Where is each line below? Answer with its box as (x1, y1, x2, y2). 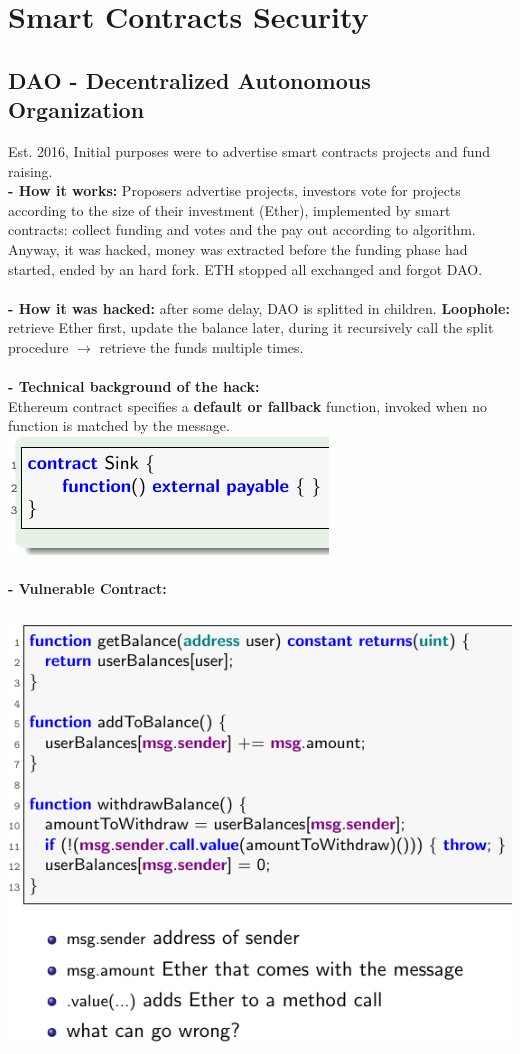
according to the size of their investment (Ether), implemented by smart (8, 199, 451, 220)
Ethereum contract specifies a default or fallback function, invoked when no (8, 395, 488, 416)
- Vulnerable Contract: (8, 578, 167, 599)
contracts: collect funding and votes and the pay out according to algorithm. (8, 219, 476, 240)
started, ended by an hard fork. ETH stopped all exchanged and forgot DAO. (8, 258, 483, 279)
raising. (8, 160, 53, 181)
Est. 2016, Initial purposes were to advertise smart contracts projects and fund (8, 140, 491, 161)
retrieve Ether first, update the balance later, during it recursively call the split (8, 317, 494, 338)
